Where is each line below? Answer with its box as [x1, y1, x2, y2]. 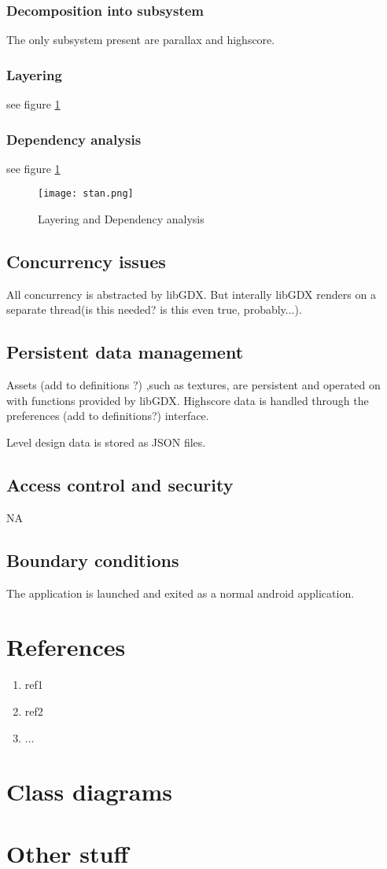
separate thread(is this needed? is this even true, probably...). [6, 301, 302, 318]
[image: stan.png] [38, 188, 134, 200]
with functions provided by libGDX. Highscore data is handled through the [6, 392, 369, 408]
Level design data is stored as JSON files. [6, 434, 206, 451]
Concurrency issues [6, 249, 166, 274]
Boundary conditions [6, 547, 179, 572]
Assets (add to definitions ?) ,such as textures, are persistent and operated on [6, 377, 381, 393]
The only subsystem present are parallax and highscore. [6, 31, 275, 48]
